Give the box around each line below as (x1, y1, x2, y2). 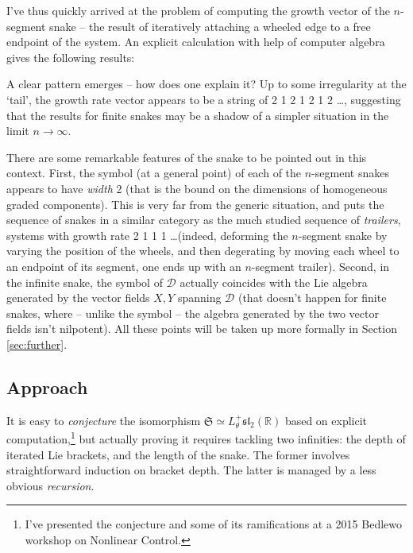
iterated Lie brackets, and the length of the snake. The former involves (6, 446, 350, 462)
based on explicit (284, 412, 368, 428)
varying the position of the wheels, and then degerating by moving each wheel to (6, 242, 399, 259)
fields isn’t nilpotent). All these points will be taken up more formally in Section (6, 320, 397, 337)
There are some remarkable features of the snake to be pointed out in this (6, 149, 367, 165)
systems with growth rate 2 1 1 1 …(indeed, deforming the (6, 226, 288, 243)
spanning (177, 289, 222, 306)
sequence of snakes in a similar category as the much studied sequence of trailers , (6, 211, 401, 228)
